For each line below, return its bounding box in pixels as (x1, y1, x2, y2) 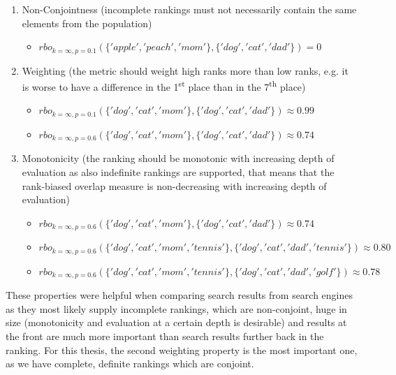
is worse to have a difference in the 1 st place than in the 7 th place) (22, 78, 306, 94)
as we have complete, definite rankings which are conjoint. (6, 356, 254, 371)
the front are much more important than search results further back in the (6, 328, 324, 343)
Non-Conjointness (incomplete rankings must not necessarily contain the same (22, 2, 357, 16)
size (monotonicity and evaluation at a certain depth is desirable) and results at (6, 315, 347, 330)
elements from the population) (22, 15, 152, 30)
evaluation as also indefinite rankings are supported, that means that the (22, 164, 335, 179)
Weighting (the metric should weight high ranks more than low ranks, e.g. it (22, 63, 349, 78)
